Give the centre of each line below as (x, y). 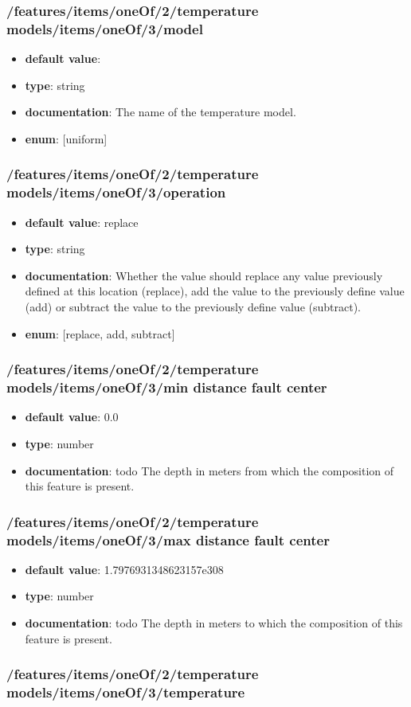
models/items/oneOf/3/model (105, 28)
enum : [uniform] (66, 138)
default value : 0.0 (72, 417)
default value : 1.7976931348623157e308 (124, 569)
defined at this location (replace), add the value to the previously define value (215, 291)
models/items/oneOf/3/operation (116, 192)
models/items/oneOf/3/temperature (126, 692)
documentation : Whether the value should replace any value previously (204, 275)
